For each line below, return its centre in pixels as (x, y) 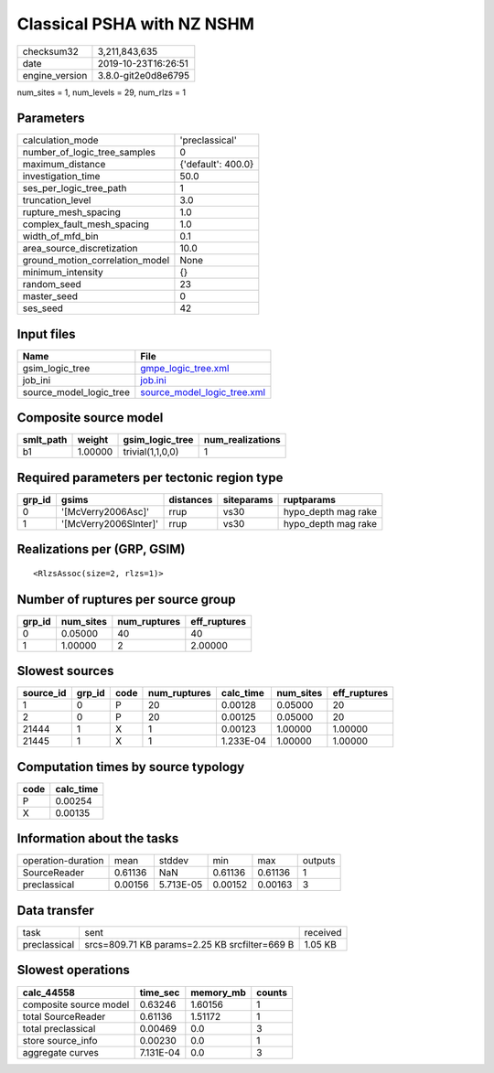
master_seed (50, 296)
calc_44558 (49, 993)
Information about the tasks (98, 838)
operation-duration (63, 861)
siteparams (248, 500)
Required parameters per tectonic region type (150, 477)
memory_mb (218, 993)
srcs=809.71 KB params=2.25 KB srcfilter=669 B (189, 944)
